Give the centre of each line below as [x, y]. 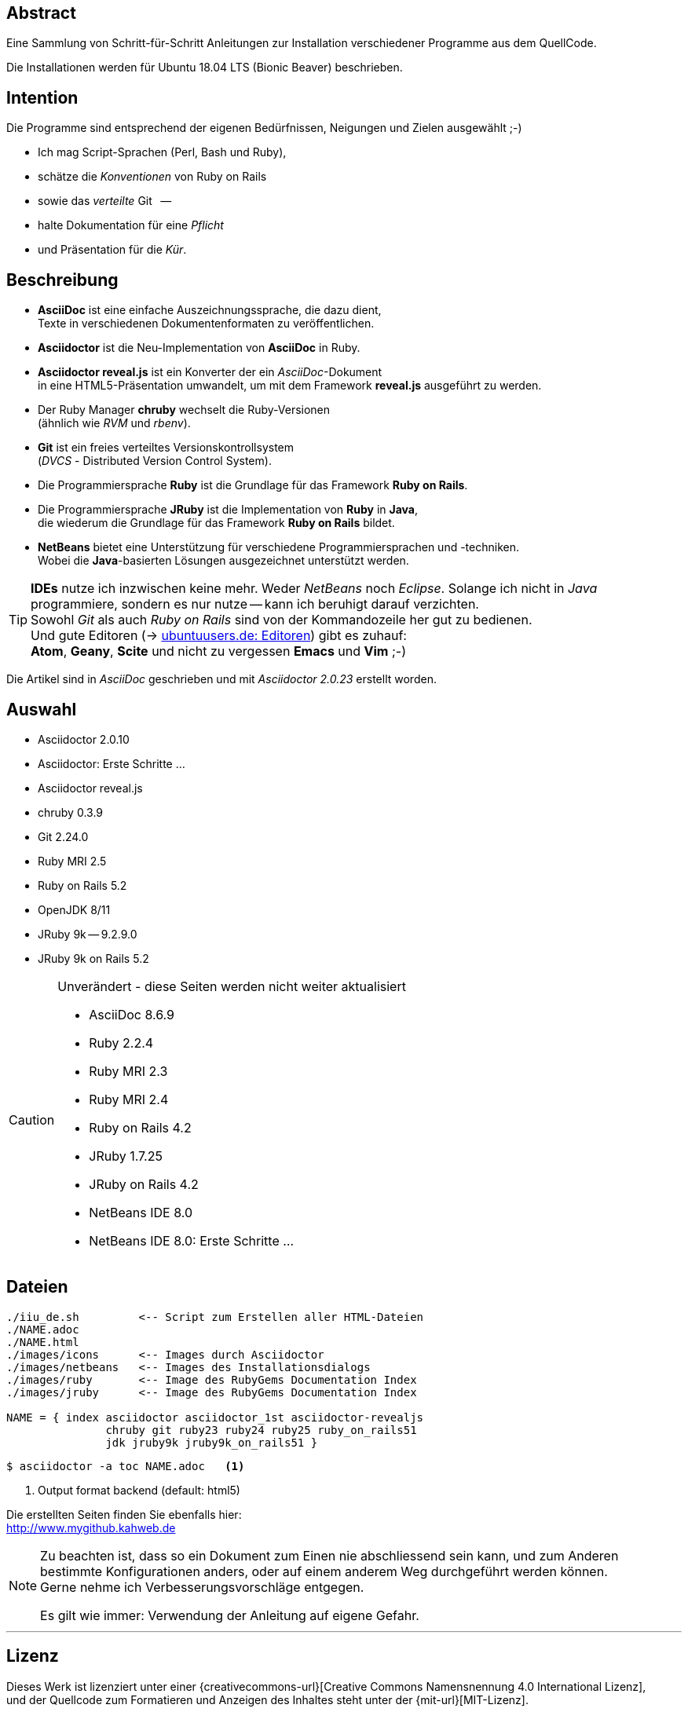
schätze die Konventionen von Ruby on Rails [152, 177]
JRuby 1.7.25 [126, 1156]
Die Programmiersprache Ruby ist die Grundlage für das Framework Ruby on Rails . [253, 485]
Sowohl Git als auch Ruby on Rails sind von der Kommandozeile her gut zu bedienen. [282, 620]
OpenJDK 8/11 [74, 909]
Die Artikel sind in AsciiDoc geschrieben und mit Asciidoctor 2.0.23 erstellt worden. [221, 679]
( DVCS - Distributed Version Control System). [155, 461]
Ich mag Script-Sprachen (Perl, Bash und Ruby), [162, 152]
